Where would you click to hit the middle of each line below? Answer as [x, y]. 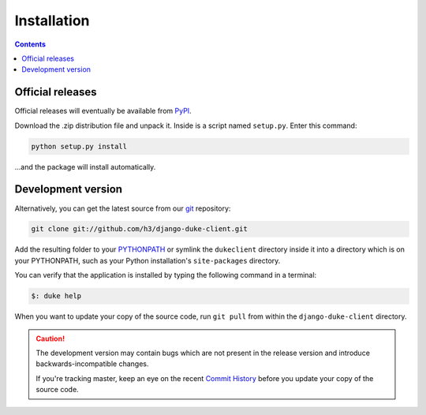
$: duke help [56, 296]
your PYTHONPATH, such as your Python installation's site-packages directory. [148, 260]
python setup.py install [79, 146]
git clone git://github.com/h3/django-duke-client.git [139, 229]
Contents [30, 44]
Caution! [50, 338]
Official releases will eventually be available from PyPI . [103, 111]
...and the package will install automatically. [85, 166]
